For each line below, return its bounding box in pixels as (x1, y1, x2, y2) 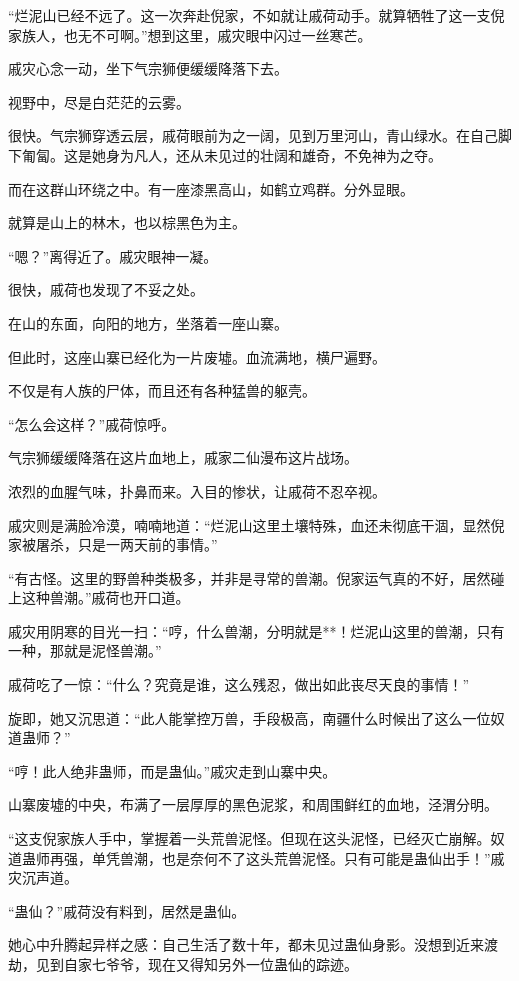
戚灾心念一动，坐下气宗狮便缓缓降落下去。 (8, 58, 288, 79)
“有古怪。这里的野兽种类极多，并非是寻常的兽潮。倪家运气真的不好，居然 (8, 567, 491, 588)
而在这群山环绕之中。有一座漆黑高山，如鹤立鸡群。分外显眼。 (8, 178, 414, 199)
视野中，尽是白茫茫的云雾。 (8, 91, 190, 112)
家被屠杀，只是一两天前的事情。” (8, 534, 218, 555)
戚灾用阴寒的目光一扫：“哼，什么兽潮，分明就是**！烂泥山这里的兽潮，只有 (8, 620, 505, 641)
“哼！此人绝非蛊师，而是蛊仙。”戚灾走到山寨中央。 (8, 760, 337, 781)
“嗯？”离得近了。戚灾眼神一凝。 (8, 245, 218, 266)
